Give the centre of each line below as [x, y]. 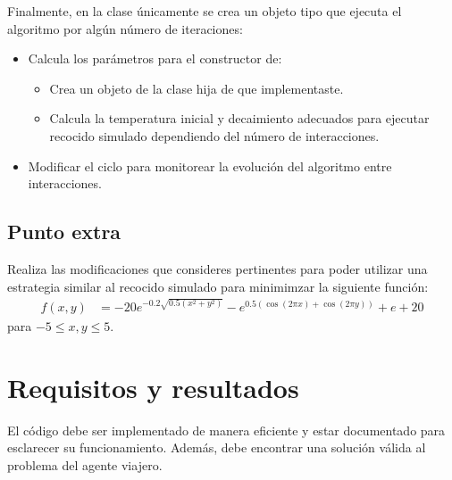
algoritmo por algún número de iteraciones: [125, 28]
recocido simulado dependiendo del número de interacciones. [214, 135]
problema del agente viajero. [85, 464]
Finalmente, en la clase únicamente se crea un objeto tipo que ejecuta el [205, 11]
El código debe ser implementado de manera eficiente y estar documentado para [226, 430]
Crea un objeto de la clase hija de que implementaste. [197, 88]
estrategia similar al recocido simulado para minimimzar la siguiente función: [218, 286]
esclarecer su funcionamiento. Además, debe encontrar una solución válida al [217, 447]
